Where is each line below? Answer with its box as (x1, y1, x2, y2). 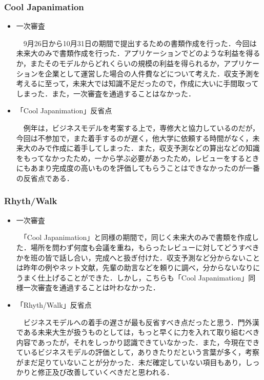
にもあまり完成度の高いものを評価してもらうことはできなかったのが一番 (16, 163, 260, 173)
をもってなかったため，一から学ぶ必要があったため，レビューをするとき (16, 152, 259, 163)
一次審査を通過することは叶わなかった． (23, 282, 160, 293)
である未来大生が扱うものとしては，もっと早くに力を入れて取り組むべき (16, 327, 260, 337)
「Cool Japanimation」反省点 (16, 105, 112, 116)
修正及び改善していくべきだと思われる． (37, 367, 174, 377)
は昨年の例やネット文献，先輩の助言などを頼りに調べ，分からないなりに (16, 262, 260, 273)
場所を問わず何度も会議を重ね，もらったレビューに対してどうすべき (30, 242, 259, 252)
